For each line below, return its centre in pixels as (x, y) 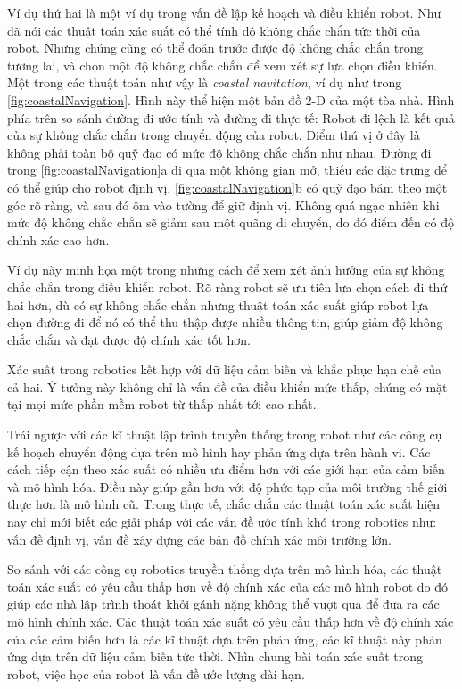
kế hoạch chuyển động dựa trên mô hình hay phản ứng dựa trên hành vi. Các (219, 451)
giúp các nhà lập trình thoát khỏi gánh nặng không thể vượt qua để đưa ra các (223, 604)
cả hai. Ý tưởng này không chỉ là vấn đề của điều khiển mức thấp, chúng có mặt (227, 386)
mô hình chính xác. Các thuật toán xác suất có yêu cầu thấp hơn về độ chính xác (231, 621)
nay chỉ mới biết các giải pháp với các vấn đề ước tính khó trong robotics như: (222, 522)
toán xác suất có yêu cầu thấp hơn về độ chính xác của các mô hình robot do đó (227, 586)
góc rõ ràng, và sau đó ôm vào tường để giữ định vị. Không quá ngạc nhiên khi (223, 205)
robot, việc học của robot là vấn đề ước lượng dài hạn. (156, 673)
